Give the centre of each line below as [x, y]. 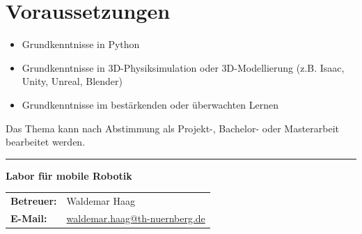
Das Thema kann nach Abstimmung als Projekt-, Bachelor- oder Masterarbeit [173, 128]
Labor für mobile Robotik [69, 175]
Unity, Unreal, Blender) [72, 81]
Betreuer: [34, 201]
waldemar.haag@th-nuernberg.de [136, 218]
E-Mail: [29, 218]
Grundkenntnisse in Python [81, 44]
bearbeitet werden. [46, 142]
